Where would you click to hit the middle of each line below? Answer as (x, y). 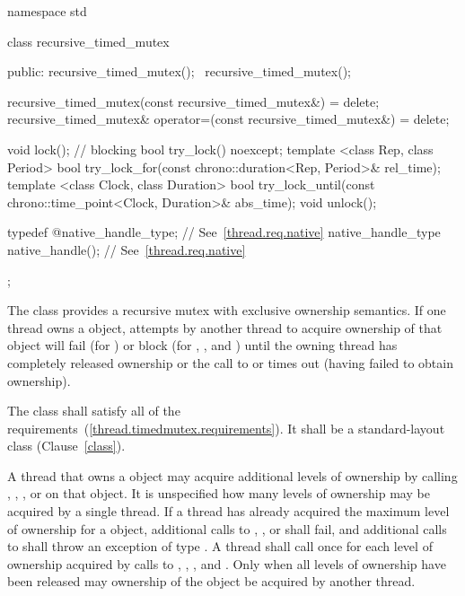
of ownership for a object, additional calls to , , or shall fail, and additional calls (227, 528)
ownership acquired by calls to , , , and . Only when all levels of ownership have (227, 563)
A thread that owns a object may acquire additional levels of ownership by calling (232, 475)
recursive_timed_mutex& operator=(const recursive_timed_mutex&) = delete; (228, 119)
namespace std (47, 11)
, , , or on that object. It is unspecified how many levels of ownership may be (219, 493)
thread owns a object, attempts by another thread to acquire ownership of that (225, 327)
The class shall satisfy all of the (94, 411)
